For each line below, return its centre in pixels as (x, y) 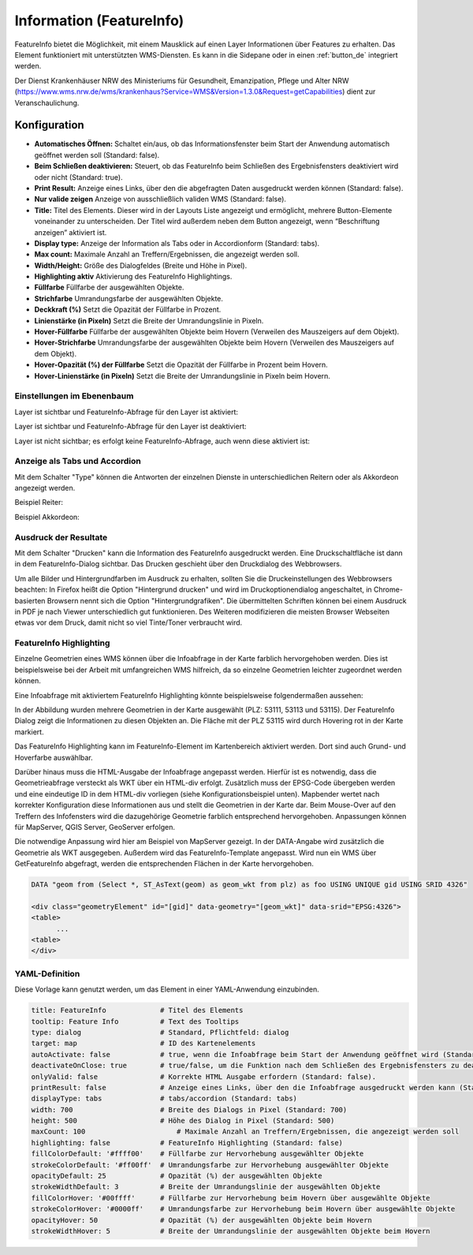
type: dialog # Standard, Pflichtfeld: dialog (160, 1032)
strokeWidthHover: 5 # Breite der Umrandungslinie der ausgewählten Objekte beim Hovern (231, 1231)
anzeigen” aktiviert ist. (71, 232)
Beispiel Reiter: (39, 502)
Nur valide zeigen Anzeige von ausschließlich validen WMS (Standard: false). (160, 199)
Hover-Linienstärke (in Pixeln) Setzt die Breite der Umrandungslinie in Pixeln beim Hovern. (182, 375)
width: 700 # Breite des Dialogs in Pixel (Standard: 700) (189, 1109)
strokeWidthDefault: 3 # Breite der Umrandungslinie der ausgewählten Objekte (206, 1187)
